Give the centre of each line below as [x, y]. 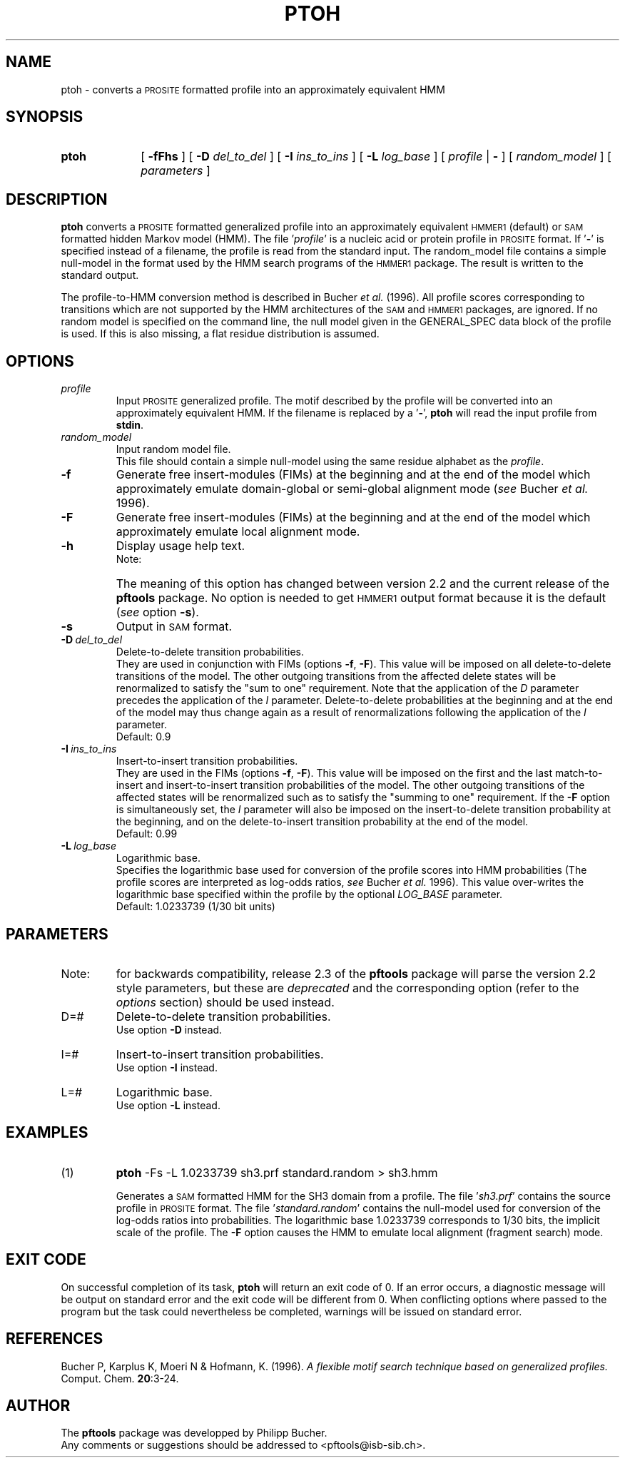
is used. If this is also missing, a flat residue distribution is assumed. [220, 334]
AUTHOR [38, 1405]
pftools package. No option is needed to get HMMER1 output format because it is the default [361, 598]
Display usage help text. [180, 546]
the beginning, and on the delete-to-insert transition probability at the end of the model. [322, 822]
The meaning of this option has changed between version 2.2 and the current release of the [363, 584]
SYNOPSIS [45, 117]
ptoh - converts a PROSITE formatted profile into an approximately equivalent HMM [253, 89]
